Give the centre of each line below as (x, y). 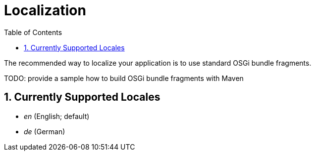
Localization (45, 10)
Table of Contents (33, 32)
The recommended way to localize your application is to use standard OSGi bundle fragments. (158, 63)
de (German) (45, 131)
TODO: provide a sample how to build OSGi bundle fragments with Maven (124, 78)
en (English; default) (57, 116)
